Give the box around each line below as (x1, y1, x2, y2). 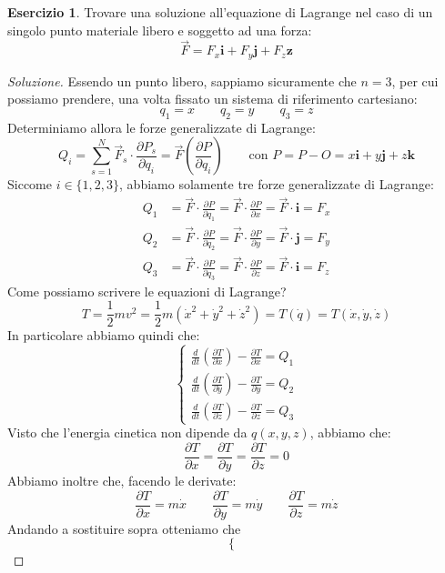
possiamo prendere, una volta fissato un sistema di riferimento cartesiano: (7, 89, 418, 108)
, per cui (391, 71, 439, 90)
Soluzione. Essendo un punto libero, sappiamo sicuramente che (7, 71, 357, 90)
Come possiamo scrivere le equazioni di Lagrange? (7, 281, 287, 300)
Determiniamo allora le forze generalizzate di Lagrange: (7, 117, 316, 136)
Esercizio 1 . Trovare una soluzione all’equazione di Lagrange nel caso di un (7, 3, 433, 21)
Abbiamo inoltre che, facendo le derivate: (7, 471, 237, 490)
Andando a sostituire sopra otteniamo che (7, 518, 241, 538)
